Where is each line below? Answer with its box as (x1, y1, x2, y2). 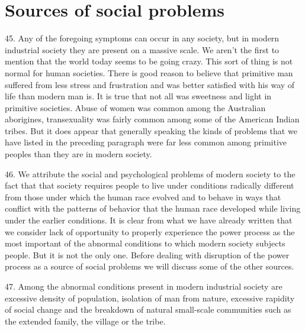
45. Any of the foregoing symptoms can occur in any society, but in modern (5, 32, 280, 44)
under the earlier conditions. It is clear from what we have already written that (5, 214, 293, 226)
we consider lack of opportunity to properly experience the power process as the (5, 225, 295, 238)
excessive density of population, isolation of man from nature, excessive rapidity (5, 291, 295, 304)
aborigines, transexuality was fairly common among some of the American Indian (5, 113, 300, 125)
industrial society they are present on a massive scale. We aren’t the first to (5, 43, 280, 56)
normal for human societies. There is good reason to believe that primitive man (5, 66, 293, 79)
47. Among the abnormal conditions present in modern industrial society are (5, 280, 282, 292)
